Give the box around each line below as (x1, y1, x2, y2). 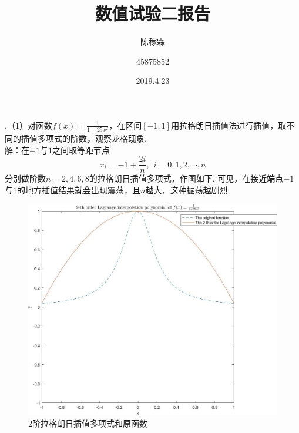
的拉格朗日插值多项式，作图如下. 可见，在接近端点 (89, 172, 284, 184)
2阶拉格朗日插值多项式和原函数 (28, 417, 147, 429)
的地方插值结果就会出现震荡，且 (17, 184, 140, 196)
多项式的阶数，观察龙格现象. (37, 132, 147, 145)
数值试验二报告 (95, 1, 210, 25)
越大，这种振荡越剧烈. (145, 184, 230, 196)
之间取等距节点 (52, 143, 110, 156)
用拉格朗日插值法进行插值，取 (171, 119, 287, 131)
